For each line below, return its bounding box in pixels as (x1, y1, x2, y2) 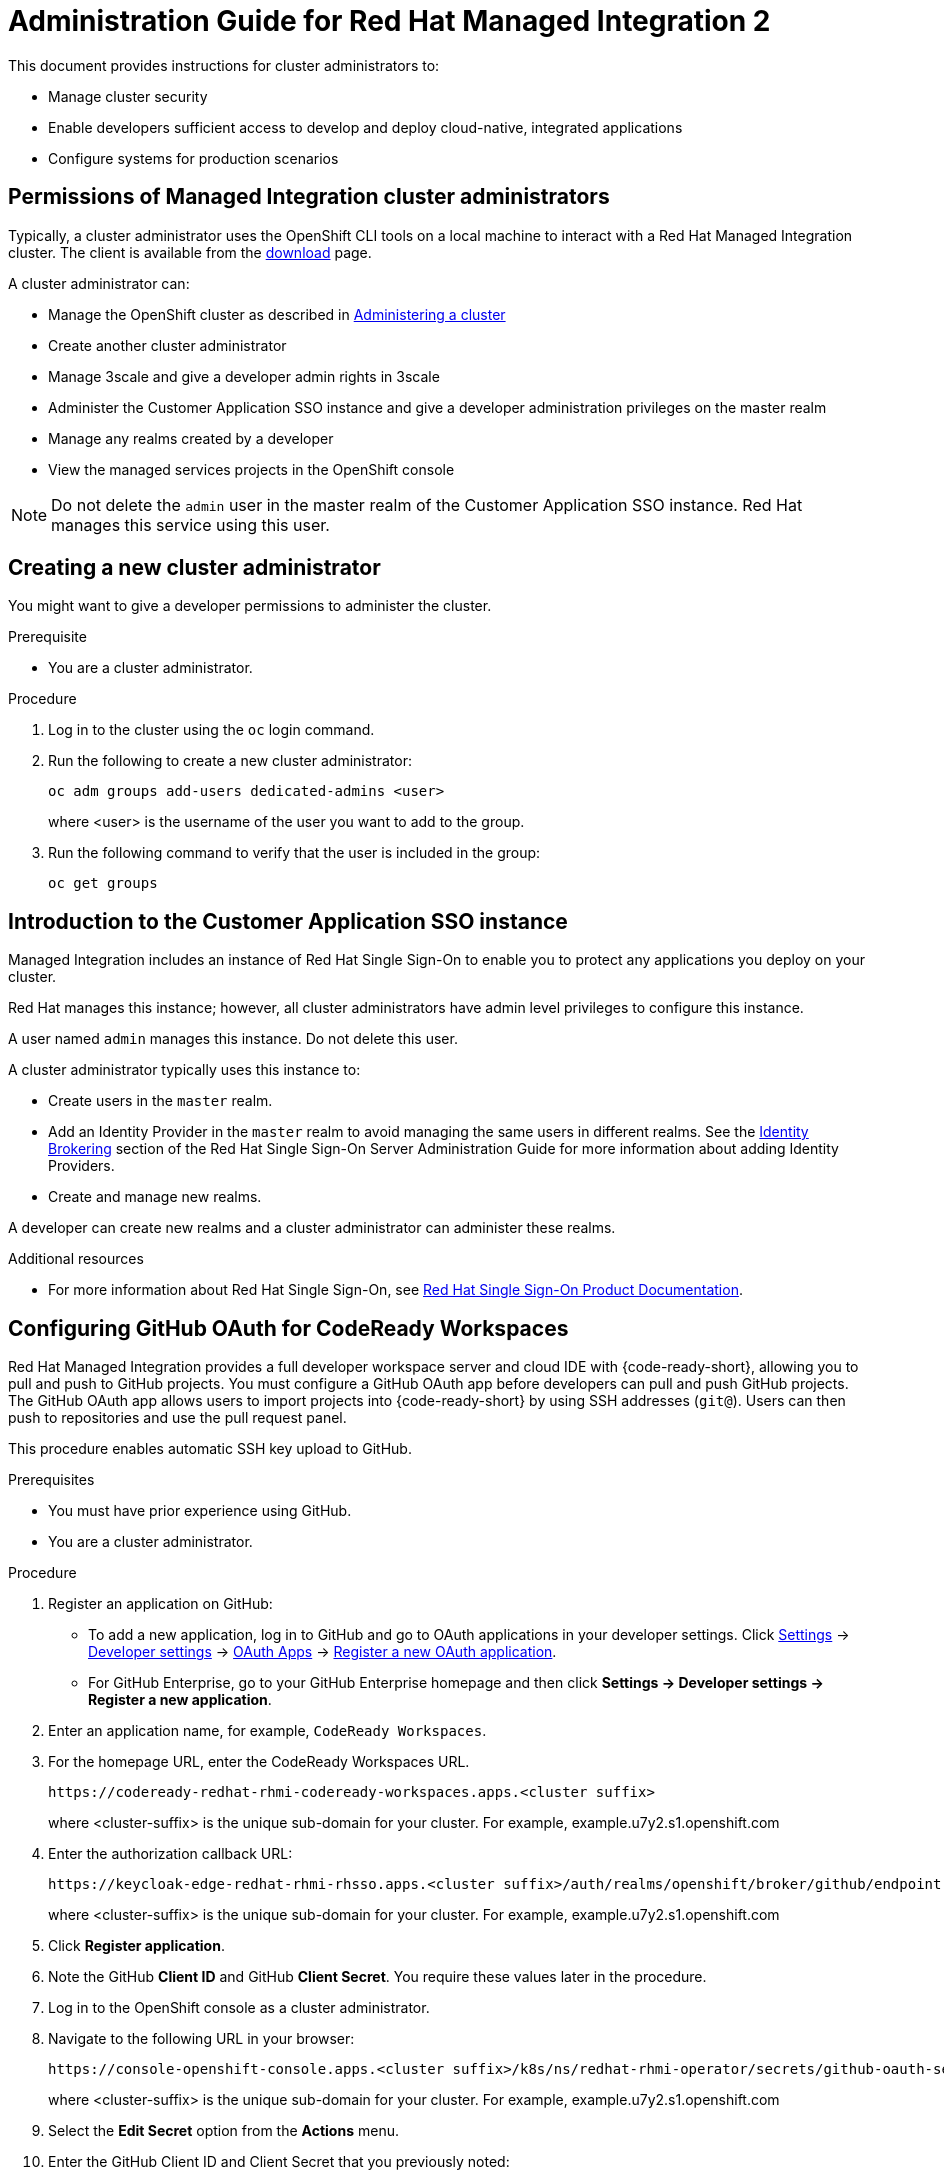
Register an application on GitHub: (48, 1595, 273, 1613)
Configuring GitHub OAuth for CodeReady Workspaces (8, 1315, 569, 1341)
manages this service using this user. (51, 514, 330, 535)
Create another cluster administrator (48, 336, 287, 354)
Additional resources (8, 1250, 144, 1268)
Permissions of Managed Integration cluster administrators (8, 184, 610, 210)
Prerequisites (8, 1471, 95, 1489)
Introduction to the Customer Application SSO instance (8, 908, 568, 934)
